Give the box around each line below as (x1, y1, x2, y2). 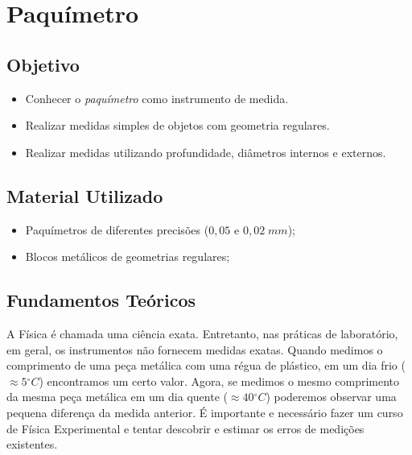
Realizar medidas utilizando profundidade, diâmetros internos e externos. (25, 143, 386, 160)
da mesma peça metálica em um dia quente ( (6, 388, 228, 405)
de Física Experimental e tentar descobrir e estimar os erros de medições (6, 420, 365, 436)
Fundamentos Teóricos (6, 287, 196, 312)
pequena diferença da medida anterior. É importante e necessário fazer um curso (6, 403, 403, 420)
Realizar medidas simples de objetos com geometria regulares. (25, 117, 330, 134)
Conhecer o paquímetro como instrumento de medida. (25, 89, 289, 106)
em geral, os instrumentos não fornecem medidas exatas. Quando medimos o (6, 341, 383, 358)
